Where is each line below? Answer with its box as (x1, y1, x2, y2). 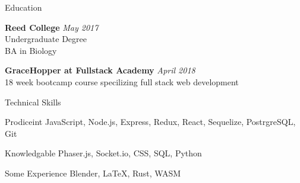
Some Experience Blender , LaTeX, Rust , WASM (5, 166, 181, 179)
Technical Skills (5, 95, 61, 108)
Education (5, 1, 42, 13)
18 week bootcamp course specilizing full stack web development (5, 75, 239, 88)
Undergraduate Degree (5, 33, 87, 45)
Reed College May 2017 (5, 21, 99, 33)
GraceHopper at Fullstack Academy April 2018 (5, 64, 195, 76)
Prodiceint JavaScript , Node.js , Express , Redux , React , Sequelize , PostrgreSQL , (5, 115, 296, 128)
